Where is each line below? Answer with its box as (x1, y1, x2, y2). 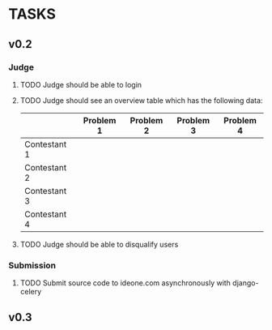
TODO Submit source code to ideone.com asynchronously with (19, 278, 231, 288)
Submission (8, 259, 57, 271)
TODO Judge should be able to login (19, 79, 142, 89)
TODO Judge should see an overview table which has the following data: (19, 95, 263, 105)
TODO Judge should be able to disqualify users (19, 239, 179, 249)
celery (19, 287, 42, 297)
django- (232, 278, 259, 288)
